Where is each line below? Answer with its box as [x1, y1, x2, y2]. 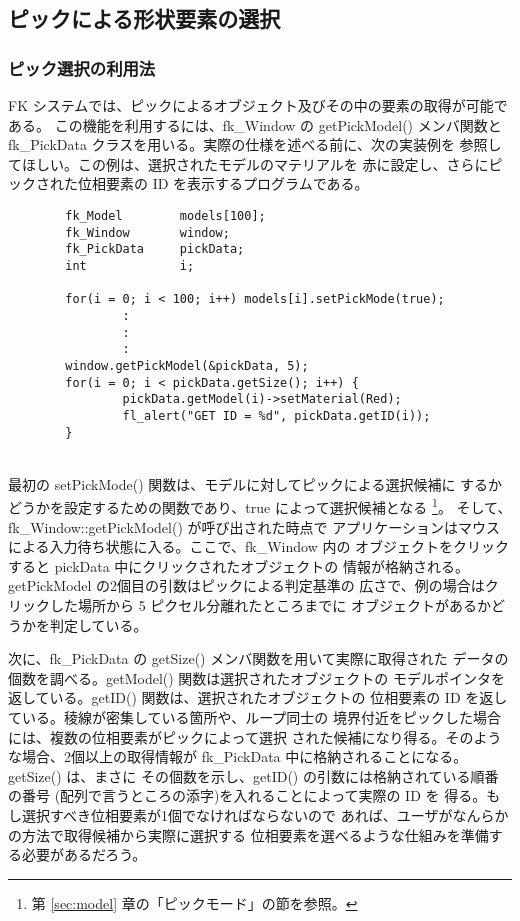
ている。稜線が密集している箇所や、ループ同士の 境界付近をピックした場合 [8, 706, 501, 727]
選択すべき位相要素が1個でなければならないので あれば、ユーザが [21, 804, 453, 825]
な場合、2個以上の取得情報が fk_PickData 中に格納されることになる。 [8, 746, 468, 767]
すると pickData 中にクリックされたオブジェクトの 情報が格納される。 [8, 555, 470, 576]
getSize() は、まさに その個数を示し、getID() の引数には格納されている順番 [8, 765, 499, 786]
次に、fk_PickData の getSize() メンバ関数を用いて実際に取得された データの [8, 648, 509, 669]
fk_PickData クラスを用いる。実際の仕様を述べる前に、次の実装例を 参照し [8, 134, 502, 155]
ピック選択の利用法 [8, 55, 156, 80]
